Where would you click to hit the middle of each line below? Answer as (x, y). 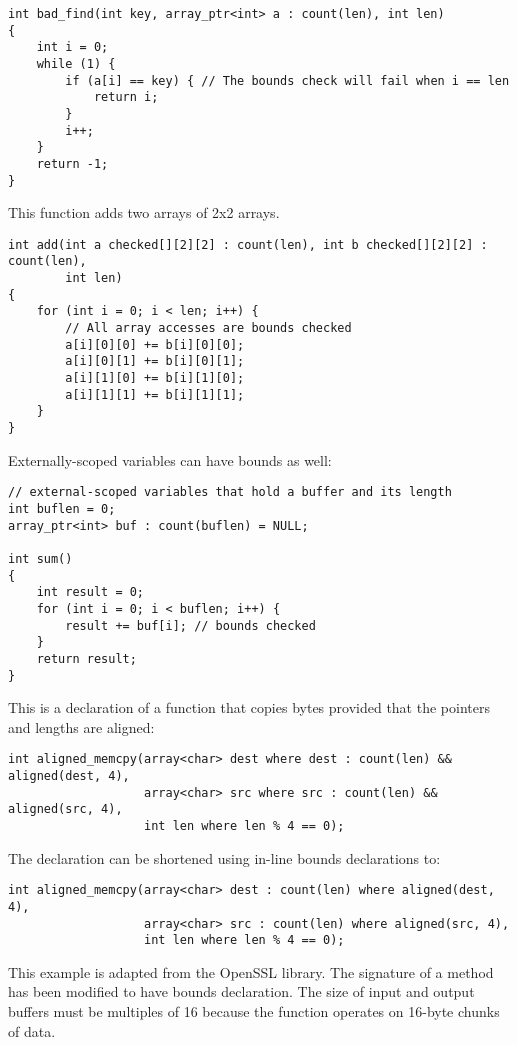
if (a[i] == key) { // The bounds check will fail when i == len (287, 80)
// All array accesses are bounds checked (208, 328)
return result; (86, 658)
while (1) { (76, 63)
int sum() (40, 558)
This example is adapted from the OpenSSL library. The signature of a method (251, 971)
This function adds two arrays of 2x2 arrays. (144, 212)
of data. (32, 1030)
